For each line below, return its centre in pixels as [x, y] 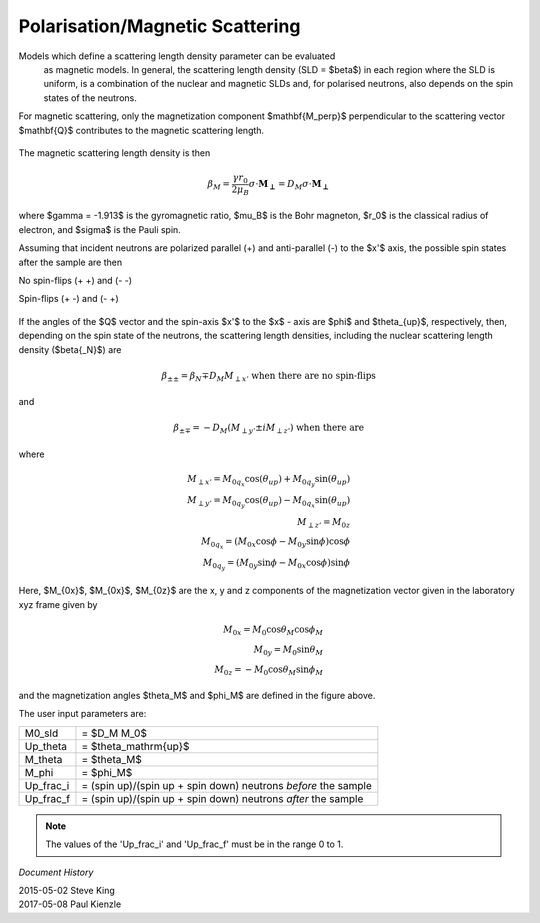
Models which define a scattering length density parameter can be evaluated [177, 56]
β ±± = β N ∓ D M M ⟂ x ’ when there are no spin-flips [269, 377]
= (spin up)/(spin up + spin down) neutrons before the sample [226, 785]
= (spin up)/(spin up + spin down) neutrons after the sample [222, 798]
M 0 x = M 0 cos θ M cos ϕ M [273, 630]
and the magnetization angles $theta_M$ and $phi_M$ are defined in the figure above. [197, 696]
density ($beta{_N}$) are [70, 349]
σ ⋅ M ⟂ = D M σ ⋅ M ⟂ [288, 185]
